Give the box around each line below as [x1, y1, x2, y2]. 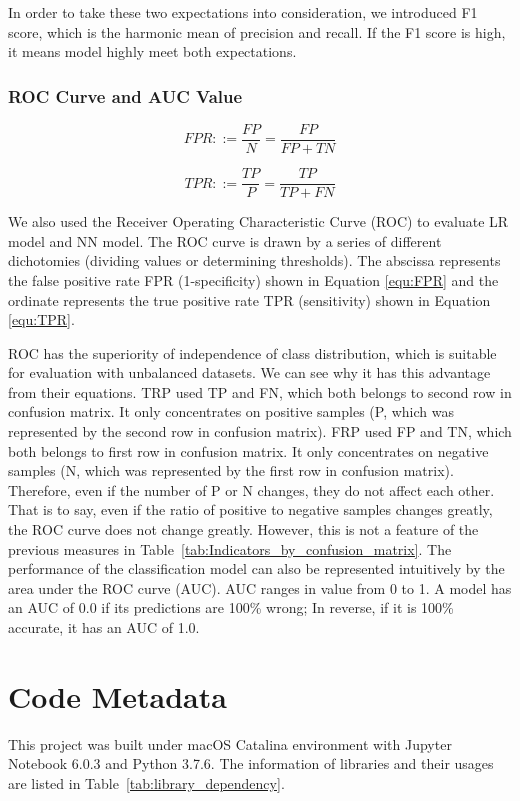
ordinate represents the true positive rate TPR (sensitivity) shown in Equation [8, 289, 491, 310]
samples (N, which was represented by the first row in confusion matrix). [8, 460, 454, 481]
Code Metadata [8, 675, 227, 716]
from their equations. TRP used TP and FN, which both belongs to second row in [8, 381, 512, 402]
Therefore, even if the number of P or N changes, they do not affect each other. [8, 479, 495, 500]
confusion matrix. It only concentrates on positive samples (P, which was [8, 401, 454, 422]
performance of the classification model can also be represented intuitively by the [8, 558, 505, 579]
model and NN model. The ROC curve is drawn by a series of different [8, 230, 442, 251]
